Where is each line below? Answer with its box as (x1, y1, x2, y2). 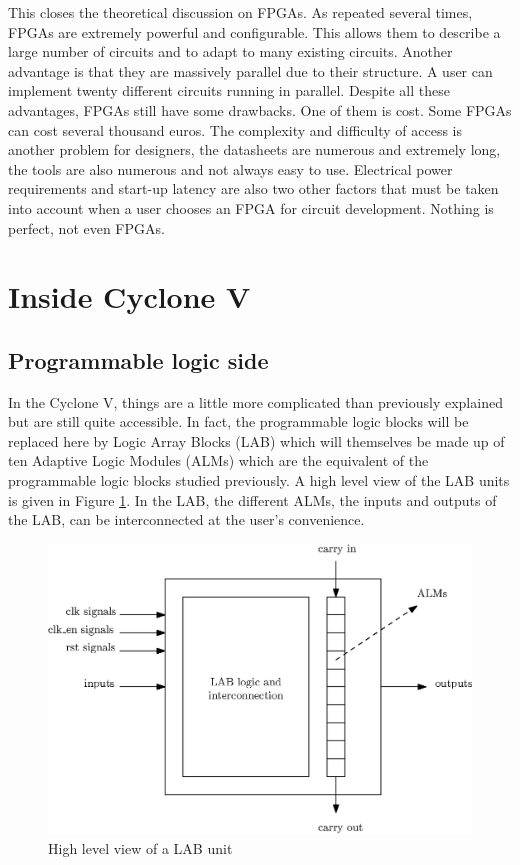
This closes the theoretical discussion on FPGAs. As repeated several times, (8, 2, 473, 22)
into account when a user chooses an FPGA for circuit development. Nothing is (8, 197, 494, 218)
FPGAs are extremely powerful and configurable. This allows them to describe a (8, 21, 501, 42)
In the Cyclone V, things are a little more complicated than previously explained (8, 391, 503, 412)
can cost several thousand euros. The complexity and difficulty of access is (8, 119, 463, 140)
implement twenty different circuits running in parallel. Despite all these (8, 80, 450, 101)
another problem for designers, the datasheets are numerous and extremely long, (8, 139, 501, 160)
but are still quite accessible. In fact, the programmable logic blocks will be (8, 411, 469, 432)
